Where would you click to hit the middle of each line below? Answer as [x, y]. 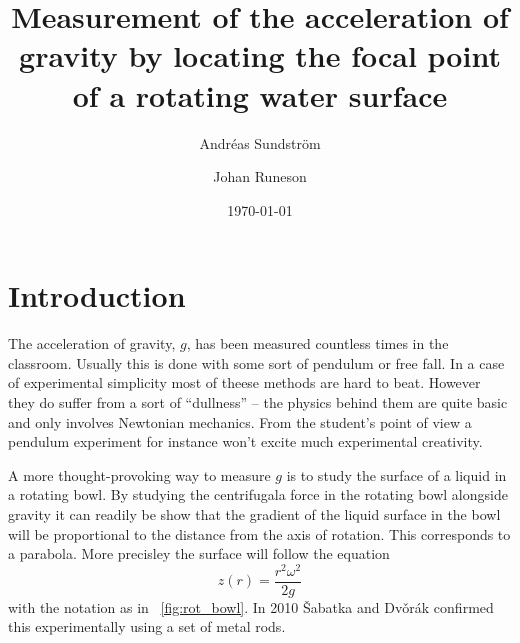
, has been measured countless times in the [317, 343]
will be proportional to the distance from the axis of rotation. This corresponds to [259, 533]
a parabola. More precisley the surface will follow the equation [199, 553]
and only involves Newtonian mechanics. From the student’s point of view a [240, 421]
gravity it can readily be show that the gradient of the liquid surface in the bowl [254, 513]
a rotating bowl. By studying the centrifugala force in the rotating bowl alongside [258, 494]
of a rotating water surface [260, 94]
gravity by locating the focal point [260, 55]
